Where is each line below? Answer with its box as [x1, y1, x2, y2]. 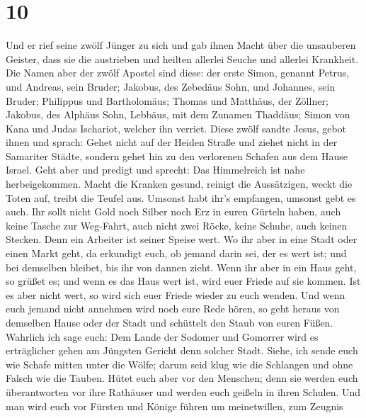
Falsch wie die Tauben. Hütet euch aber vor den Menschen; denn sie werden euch [6, 371, 358, 385]
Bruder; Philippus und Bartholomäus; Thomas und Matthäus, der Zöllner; [6, 93, 328, 108]
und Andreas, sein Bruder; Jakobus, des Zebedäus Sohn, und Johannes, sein [6, 79, 336, 94]
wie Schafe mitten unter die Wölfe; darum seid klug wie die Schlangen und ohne [6, 356, 353, 371]
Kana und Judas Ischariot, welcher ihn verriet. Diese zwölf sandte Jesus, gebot [6, 120, 347, 135]
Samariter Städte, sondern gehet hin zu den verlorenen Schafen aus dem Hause [6, 148, 348, 163]
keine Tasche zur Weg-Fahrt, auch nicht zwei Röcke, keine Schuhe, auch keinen [6, 218, 348, 232]
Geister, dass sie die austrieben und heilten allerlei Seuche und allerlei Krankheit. [6, 51, 359, 66]
